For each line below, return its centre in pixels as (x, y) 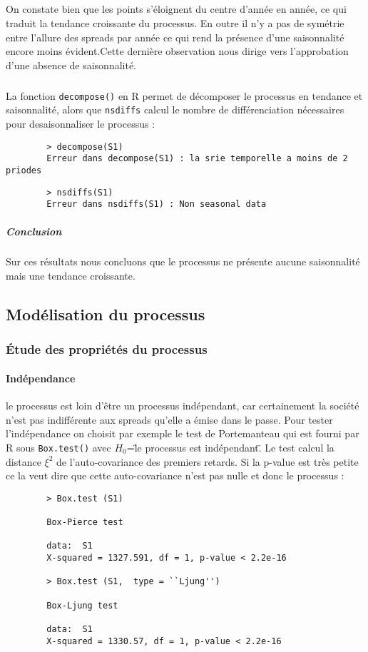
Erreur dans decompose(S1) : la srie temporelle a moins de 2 (197, 159)
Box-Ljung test (82, 605)
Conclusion (34, 231)
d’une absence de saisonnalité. (71, 65)
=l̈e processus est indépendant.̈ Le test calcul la (230, 447)
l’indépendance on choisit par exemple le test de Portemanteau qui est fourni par (183, 433)
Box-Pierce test (85, 523)
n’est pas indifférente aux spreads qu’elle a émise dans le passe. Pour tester (169, 419)
